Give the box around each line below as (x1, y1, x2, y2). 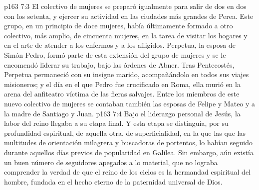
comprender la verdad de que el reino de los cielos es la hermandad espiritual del (4, 167, 251, 177)
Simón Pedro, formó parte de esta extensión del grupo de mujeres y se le (4, 49, 226, 60)
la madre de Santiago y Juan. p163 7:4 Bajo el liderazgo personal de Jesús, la (4, 108, 241, 118)
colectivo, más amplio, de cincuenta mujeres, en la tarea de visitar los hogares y (4, 30, 248, 40)
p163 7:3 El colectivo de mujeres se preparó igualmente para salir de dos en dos (4, 1, 247, 11)
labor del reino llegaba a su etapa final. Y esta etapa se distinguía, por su (4, 118, 229, 128)
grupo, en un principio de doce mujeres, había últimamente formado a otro (4, 20, 233, 31)
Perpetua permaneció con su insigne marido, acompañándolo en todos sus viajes (4, 69, 249, 80)
